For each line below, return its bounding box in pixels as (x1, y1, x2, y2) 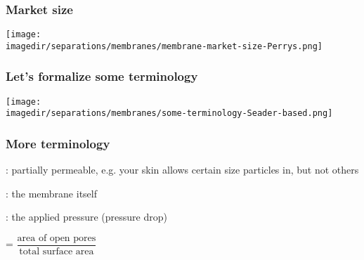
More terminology (6, 134, 110, 152)
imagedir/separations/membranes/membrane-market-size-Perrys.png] (6, 41, 323, 51)
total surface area (19, 247, 94, 257)
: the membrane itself (6, 186, 97, 200)
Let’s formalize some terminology (6, 67, 198, 85)
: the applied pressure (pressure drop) (6, 209, 167, 224)
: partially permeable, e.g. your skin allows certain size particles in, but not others (6, 162, 359, 177)
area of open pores (17, 233, 96, 244)
